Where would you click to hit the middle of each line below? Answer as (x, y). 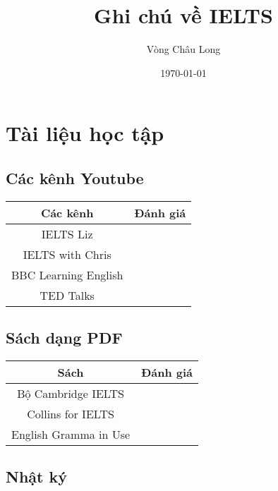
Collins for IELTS (71, 413)
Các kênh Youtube (75, 177)
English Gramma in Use (71, 434)
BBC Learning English (67, 274)
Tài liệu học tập (85, 133)
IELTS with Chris (67, 254)
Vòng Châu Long (183, 49)
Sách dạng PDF (64, 338)
